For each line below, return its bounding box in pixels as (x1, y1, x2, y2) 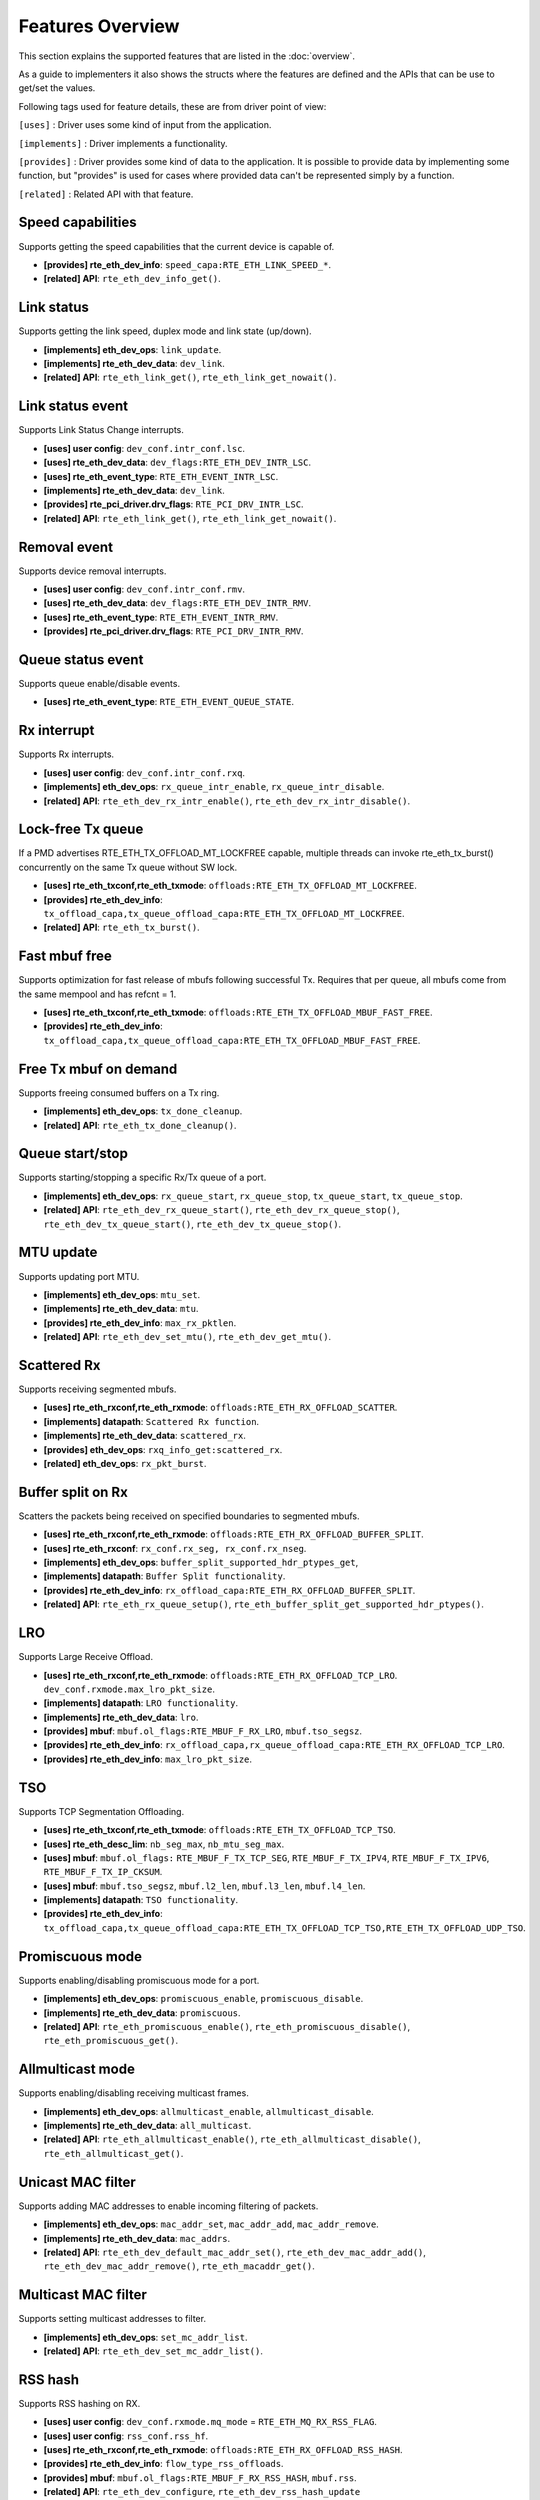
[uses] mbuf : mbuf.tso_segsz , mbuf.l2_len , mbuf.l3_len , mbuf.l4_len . (43, 1880, 366, 1892)
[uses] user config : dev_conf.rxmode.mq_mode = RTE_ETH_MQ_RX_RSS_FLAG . (43, 2416, 377, 2428)
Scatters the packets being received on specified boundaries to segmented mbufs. (18, 1510, 360, 1522)
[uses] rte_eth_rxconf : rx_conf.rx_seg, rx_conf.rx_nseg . (43, 1542, 307, 1554)
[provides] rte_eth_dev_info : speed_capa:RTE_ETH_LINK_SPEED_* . (43, 258, 332, 270)
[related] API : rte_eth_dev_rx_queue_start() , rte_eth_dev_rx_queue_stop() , (43, 1204, 400, 1216)
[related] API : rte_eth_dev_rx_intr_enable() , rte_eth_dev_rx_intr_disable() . (43, 795, 411, 807)
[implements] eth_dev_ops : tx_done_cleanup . (43, 1105, 243, 1117)
